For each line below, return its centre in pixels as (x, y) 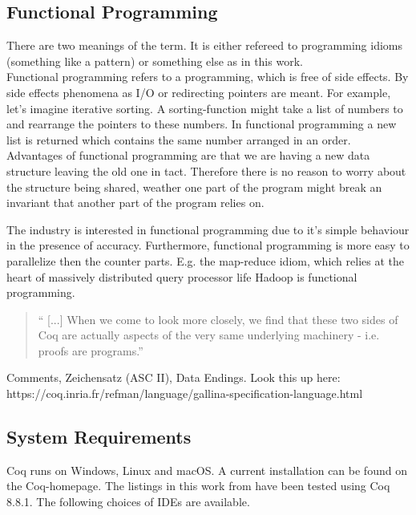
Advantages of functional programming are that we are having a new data (188, 155)
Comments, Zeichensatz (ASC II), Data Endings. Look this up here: (174, 377)
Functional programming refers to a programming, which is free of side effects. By (208, 77)
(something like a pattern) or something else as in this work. (155, 61)
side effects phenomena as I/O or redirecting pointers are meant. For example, (199, 92)
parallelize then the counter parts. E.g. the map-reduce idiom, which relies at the (205, 260)
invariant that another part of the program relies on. (135, 203)
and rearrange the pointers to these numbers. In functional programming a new (202, 124)
